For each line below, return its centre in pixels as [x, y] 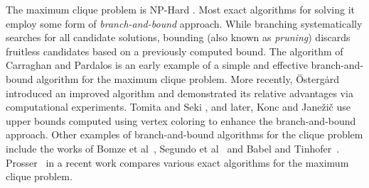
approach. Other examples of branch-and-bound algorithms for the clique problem [184, 134]
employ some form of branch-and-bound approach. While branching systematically [184, 23]
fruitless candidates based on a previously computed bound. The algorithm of [175, 51]
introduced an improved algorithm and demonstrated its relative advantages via [180, 93]
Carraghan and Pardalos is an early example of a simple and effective [157, 65]
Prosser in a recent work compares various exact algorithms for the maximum [177, 162]
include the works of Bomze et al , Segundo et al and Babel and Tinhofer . [173, 148]
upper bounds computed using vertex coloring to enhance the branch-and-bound [181, 120]
